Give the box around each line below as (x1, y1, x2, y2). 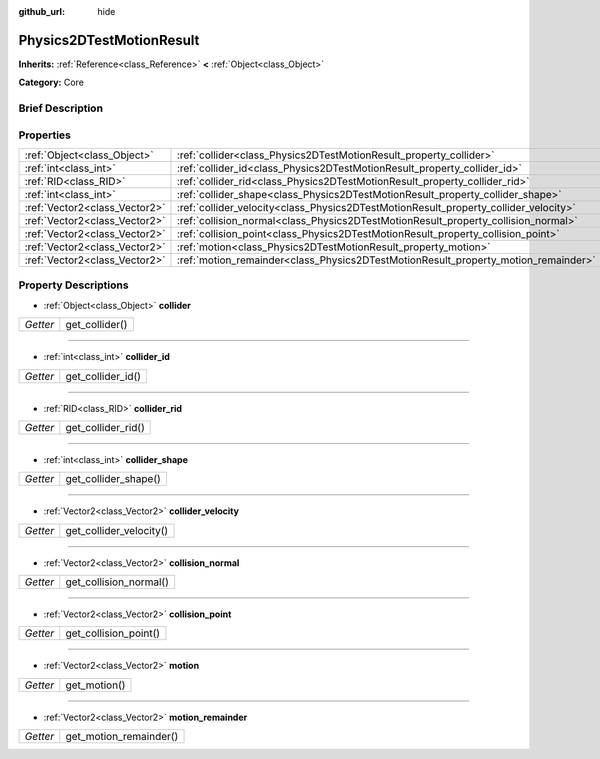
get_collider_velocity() (65, 523, 169, 537)
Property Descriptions (18, 278, 129, 292)
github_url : (18, 6, 65, 17)
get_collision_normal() (65, 575, 170, 589)
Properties (18, 128, 72, 142)
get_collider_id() (65, 369, 142, 383)
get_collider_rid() (65, 420, 145, 434)
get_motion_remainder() (65, 730, 179, 744)
